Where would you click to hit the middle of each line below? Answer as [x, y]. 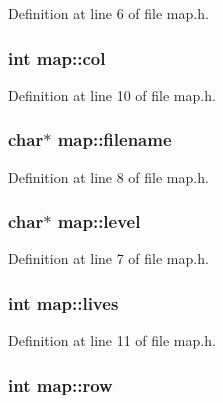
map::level [99, 221]
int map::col [57, 57]
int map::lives [63, 302]
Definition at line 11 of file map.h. [112, 340]
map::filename [114, 139]
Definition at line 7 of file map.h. [108, 258]
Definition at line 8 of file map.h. [108, 176]
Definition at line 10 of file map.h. [112, 94]
